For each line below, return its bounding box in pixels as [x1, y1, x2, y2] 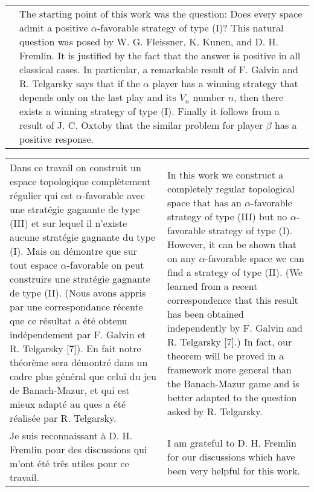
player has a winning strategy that [152, 76, 298, 90]
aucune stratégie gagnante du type [10, 230, 156, 244]
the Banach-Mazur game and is [167, 376, 300, 390]
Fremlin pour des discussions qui [10, 442, 147, 456]
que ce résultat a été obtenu [10, 313, 127, 327]
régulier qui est [10, 188, 73, 202]
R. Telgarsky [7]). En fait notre [10, 341, 141, 355]
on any [167, 251, 196, 265]
